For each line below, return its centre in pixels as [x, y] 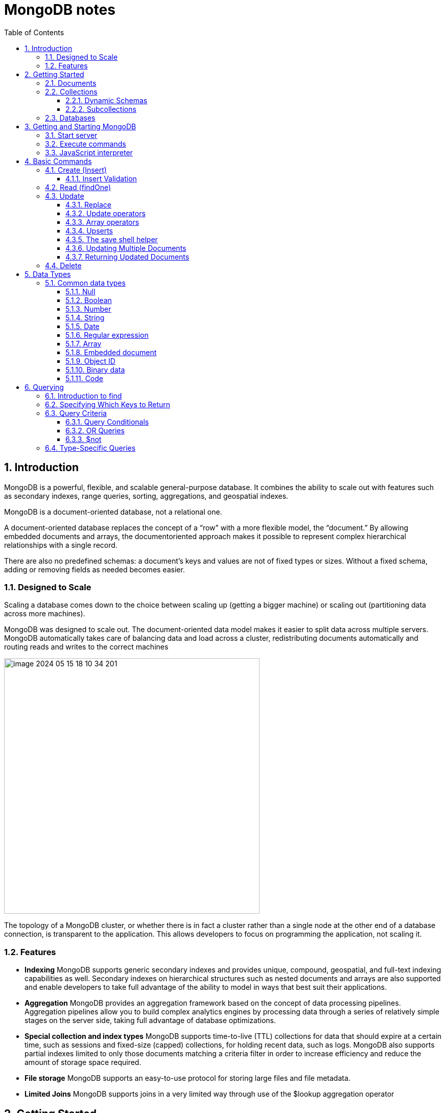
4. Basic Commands [58, 161]
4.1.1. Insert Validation [101, 178]
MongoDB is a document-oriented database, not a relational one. [113, 512]
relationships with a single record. [61, 545]
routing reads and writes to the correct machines [86, 647]
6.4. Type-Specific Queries [90, 448]
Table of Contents [34, 32]
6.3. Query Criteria [76, 413]
